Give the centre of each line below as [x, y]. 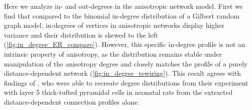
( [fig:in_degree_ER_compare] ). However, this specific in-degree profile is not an [125, 44]
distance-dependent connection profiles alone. [72, 101]
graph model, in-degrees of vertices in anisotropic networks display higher [114, 25]
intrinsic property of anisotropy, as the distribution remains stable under [113, 54]
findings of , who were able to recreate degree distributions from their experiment [126, 82]
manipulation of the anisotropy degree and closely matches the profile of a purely [126, 63]
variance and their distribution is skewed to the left [81, 34]
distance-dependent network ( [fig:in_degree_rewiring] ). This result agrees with [123, 73]
